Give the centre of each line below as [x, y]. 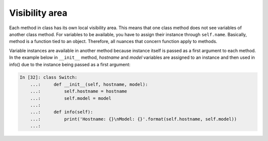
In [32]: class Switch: [49, 77]
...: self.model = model [71, 98]
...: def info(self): [62, 112]
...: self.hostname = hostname [79, 91]
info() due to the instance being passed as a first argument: [70, 64]
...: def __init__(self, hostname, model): [89, 84]
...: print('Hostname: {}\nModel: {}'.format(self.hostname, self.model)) [134, 119]
